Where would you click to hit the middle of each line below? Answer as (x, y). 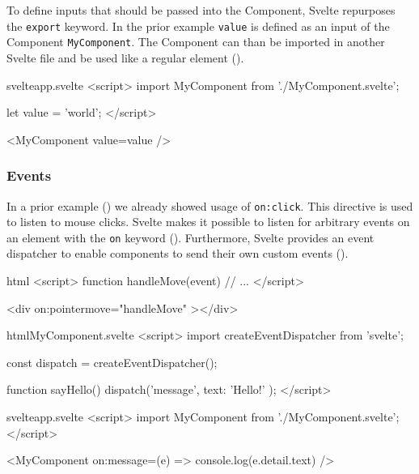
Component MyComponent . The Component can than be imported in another (196, 42)
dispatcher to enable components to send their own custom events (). (178, 253)
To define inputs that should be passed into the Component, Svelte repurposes (201, 10)
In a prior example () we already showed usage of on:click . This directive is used (210, 205)
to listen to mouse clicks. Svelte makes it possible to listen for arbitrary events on (208, 222)
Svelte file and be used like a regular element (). (125, 57)
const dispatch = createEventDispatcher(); (112, 362)
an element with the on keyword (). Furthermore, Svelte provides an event (190, 237)
